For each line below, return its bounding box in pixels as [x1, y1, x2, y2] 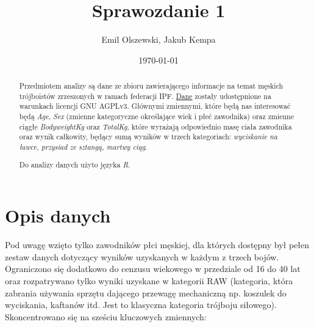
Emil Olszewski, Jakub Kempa [101, 33, 216, 46]
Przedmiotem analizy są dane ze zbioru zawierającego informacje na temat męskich [19, 81, 284, 91]
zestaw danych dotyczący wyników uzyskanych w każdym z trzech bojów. [5, 250, 279, 263]
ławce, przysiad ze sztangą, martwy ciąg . [19, 142, 148, 152]
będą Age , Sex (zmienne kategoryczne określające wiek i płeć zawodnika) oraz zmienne [19, 111, 294, 122]
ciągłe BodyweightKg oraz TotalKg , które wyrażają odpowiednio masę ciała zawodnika [19, 121, 292, 131]
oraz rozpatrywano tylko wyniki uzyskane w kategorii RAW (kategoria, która [5, 274, 293, 287]
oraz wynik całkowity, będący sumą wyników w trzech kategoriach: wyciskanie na [19, 131, 278, 142]
